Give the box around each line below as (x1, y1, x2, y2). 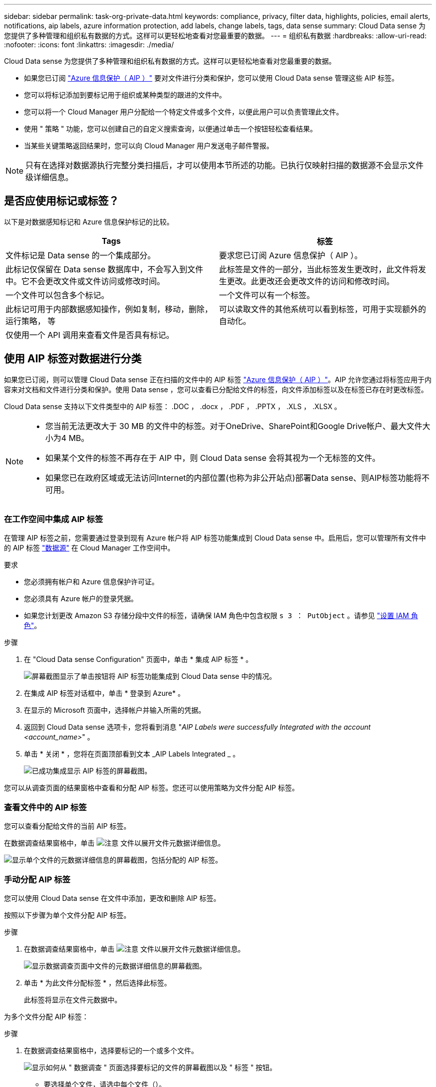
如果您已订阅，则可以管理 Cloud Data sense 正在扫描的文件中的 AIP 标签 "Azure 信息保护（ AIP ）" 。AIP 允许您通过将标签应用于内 (4, 375, 432, 384)
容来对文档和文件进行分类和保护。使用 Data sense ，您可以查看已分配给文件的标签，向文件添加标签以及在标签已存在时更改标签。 (4, 385, 428, 394)
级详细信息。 (25, 172, 74, 182)
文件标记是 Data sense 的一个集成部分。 (5, 250, 156, 260)
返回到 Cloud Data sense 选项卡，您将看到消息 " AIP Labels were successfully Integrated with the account (24, 723, 371, 732)
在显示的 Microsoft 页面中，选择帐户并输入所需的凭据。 (24, 706, 206, 715)
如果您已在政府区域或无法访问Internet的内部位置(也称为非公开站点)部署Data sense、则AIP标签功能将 (45, 472, 422, 483)
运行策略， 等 (5, 316, 56, 326)
